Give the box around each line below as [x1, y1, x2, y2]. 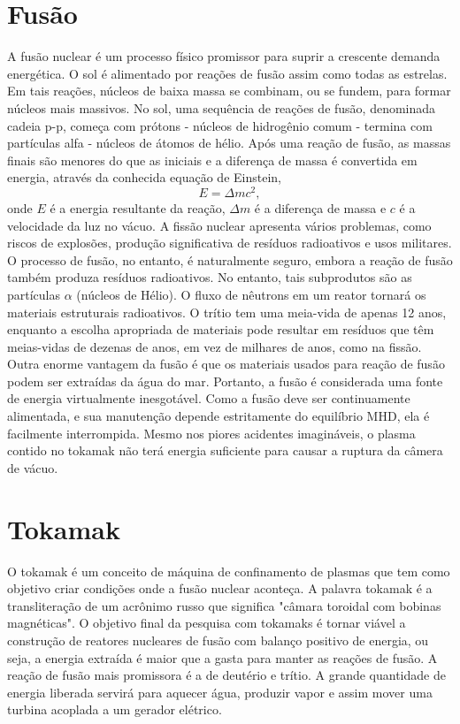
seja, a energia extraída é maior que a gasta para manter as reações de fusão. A [7, 648, 438, 667]
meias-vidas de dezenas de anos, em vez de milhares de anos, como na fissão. [7, 337, 422, 355]
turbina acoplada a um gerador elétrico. [7, 700, 222, 719]
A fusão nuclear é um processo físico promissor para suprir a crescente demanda [7, 47, 441, 65]
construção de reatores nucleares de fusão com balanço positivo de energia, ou [7, 630, 429, 649]
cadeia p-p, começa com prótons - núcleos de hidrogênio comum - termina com [7, 116, 433, 134]
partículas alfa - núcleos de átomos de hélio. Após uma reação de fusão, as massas [7, 133, 451, 152]
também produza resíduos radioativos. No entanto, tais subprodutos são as [7, 268, 412, 286]
